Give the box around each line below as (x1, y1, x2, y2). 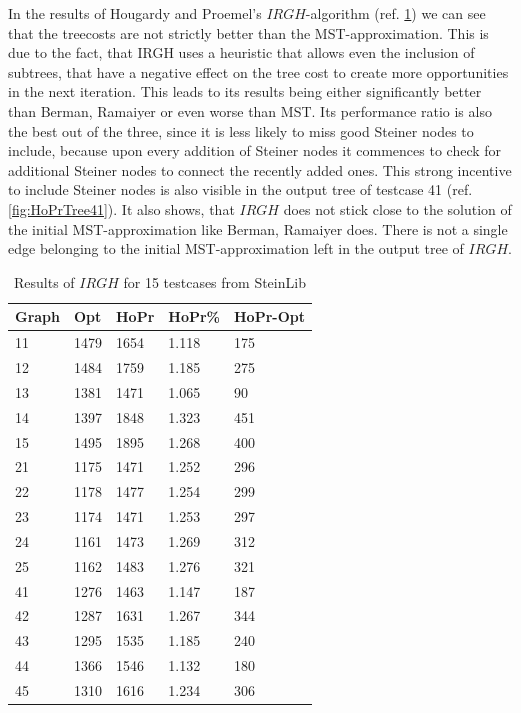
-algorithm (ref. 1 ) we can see (305, 3, 486, 23)
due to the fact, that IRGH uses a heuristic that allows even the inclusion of (8, 42, 475, 63)
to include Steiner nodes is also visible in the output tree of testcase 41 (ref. (8, 179, 473, 200)
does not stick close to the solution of (283, 198, 512, 219)
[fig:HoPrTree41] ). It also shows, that (8, 198, 235, 219)
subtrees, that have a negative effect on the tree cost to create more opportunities (8, 61, 509, 82)
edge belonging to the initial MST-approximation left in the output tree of (8, 238, 464, 259)
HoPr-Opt (234, 306, 305, 327)
